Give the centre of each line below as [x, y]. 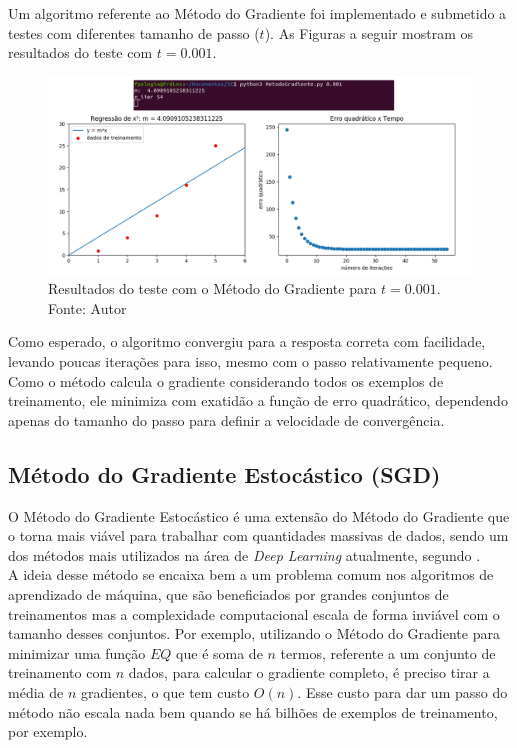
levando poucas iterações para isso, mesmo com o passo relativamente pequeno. [250, 361]
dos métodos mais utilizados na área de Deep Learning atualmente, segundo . [244, 554]
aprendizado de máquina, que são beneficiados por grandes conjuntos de [228, 594]
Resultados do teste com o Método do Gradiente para [212, 288]
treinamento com [60, 672]
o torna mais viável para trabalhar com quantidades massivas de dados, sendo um [258, 535]
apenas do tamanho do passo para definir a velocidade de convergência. [226, 419]
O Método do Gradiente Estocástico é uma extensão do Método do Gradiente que [259, 515]
